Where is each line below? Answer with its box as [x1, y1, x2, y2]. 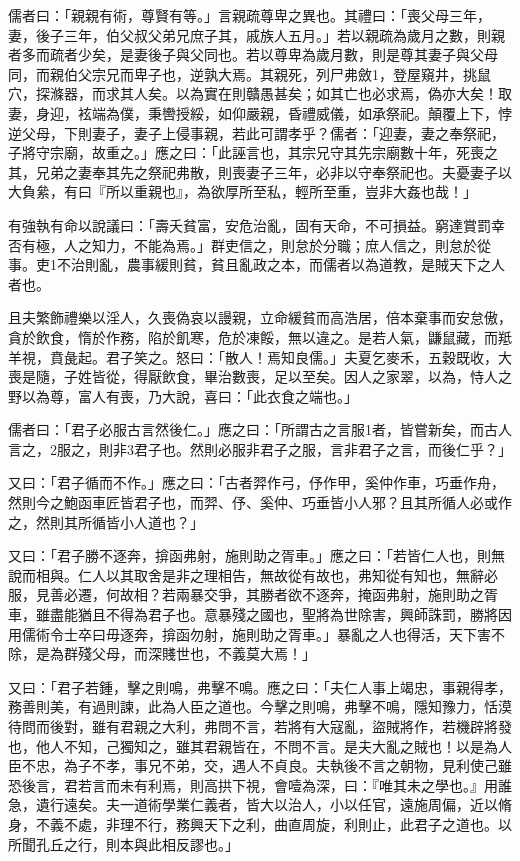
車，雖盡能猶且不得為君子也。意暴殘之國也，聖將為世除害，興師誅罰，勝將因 [8, 604, 512, 625]
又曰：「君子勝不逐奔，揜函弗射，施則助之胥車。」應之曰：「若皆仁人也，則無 [8, 545, 505, 566]
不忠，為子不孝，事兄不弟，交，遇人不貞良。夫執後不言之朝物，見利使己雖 [21, 755, 512, 776]
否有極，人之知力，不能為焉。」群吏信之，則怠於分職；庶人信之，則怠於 [8, 234, 477, 255]
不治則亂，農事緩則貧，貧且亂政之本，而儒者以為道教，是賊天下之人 [56, 254, 505, 275]
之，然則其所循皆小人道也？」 [8, 511, 204, 532]
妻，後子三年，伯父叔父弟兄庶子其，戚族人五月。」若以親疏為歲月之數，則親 [8, 24, 505, 45]
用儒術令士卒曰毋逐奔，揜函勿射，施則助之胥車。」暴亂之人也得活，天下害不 [8, 623, 505, 644]
